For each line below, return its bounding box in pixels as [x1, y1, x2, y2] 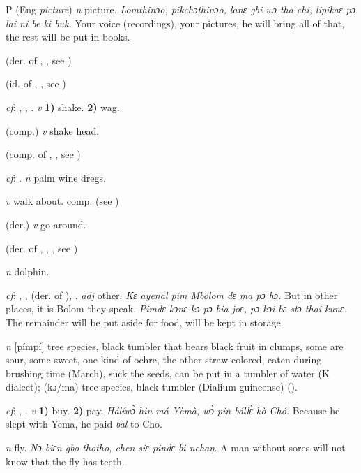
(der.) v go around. [6, 217, 86, 231]
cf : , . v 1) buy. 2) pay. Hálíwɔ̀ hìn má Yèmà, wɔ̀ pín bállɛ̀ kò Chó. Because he [6, 402, 340, 417]
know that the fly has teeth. [6, 453, 125, 468]
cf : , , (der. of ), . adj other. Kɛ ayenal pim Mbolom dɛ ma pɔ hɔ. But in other [6, 287, 338, 302]
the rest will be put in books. [6, 29, 130, 44]
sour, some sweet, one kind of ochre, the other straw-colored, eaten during [6, 352, 322, 367]
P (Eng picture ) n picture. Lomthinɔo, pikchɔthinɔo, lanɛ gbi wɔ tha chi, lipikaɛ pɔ [6, 2, 355, 16]
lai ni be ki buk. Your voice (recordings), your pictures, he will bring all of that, [6, 15, 345, 30]
